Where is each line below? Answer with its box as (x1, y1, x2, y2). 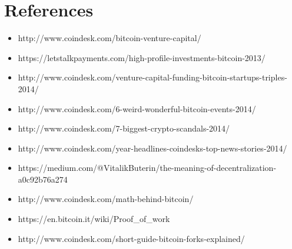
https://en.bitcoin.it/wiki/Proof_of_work (18, 213, 170, 225)
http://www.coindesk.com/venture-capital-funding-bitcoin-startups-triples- (18, 71, 287, 83)
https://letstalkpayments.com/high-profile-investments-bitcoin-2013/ (18, 51, 266, 63)
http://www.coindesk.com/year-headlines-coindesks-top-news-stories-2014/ (18, 142, 287, 154)
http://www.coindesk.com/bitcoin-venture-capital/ (18, 32, 201, 44)
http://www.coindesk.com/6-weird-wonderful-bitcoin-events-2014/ (18, 102, 256, 115)
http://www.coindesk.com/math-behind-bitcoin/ (18, 193, 194, 205)
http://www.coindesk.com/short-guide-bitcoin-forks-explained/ (18, 232, 245, 244)
